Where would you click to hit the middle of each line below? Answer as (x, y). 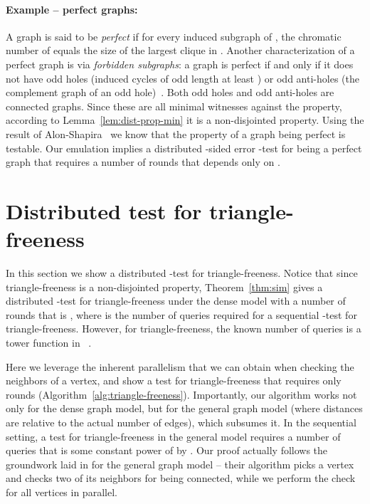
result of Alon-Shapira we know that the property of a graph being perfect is (176, 133)
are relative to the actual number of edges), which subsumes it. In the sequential (181, 422)
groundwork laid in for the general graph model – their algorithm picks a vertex (180, 464)
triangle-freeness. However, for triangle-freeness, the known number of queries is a (184, 329)
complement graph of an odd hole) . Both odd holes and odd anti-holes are (170, 92)
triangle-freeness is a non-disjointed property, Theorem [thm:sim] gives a (164, 287)
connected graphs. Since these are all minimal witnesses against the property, (174, 106)
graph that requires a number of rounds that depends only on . (143, 162)
